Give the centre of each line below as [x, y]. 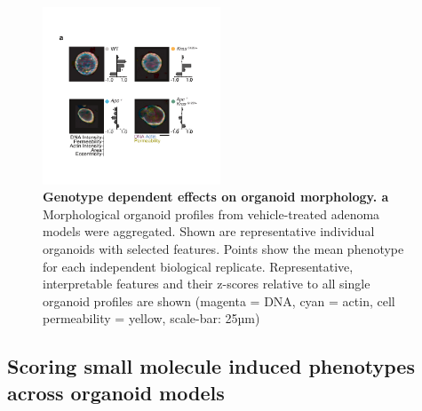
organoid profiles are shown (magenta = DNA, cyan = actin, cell [219, 300]
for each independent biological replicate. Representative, [198, 266]
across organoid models [116, 392]
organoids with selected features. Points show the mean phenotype [223, 249]
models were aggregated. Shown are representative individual [209, 231]
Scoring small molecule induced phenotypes [211, 366]
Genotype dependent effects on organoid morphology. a [216, 197]
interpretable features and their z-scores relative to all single [207, 284]
